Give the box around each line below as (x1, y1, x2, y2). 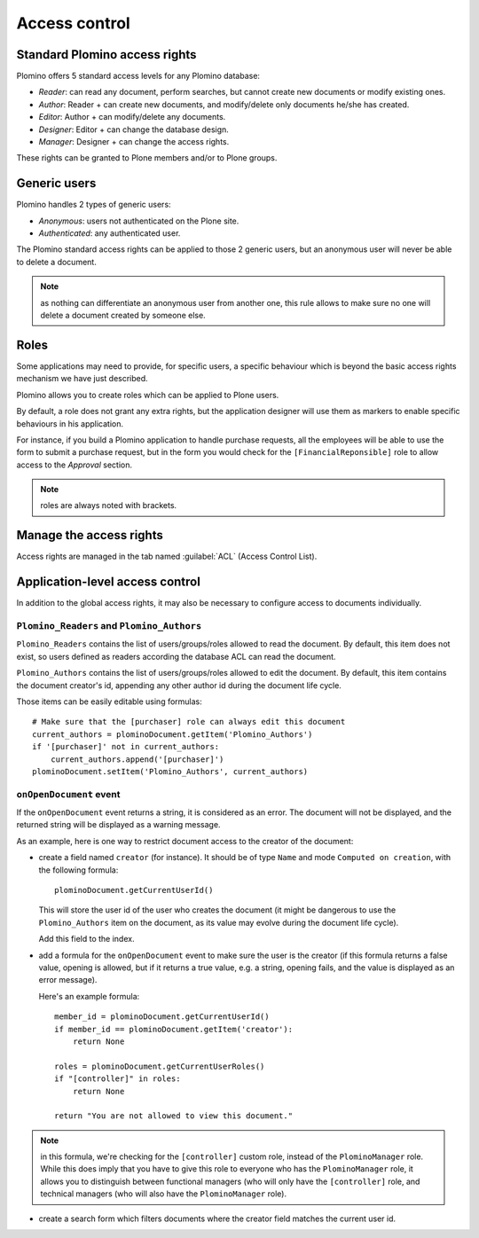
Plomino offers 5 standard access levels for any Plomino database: (16, 71, 261, 82)
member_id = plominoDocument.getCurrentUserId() (54, 1012, 270, 1022)
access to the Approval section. (16, 459, 133, 470)
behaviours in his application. (16, 418, 124, 429)
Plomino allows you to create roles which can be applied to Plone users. (16, 389, 279, 400)
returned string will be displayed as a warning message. (16, 819, 221, 830)
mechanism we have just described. (16, 373, 148, 384)
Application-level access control (16, 575, 201, 590)
